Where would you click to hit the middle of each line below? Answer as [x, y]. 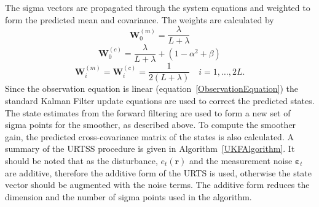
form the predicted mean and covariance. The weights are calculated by [140, 19]
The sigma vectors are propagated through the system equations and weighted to [158, 7]
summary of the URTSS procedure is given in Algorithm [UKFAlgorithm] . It [150, 149]
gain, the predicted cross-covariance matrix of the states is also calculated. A [149, 136]
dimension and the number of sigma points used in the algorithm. [128, 196]
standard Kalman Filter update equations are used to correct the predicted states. [160, 100]
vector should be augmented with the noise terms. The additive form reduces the [157, 185]
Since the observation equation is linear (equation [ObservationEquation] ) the [152, 88]
